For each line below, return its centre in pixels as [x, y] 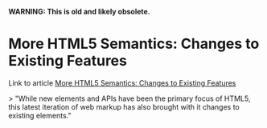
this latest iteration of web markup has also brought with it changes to [124, 106]
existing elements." [40, 115]
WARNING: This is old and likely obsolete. [79, 12]
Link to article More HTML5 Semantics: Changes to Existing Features [122, 82]
